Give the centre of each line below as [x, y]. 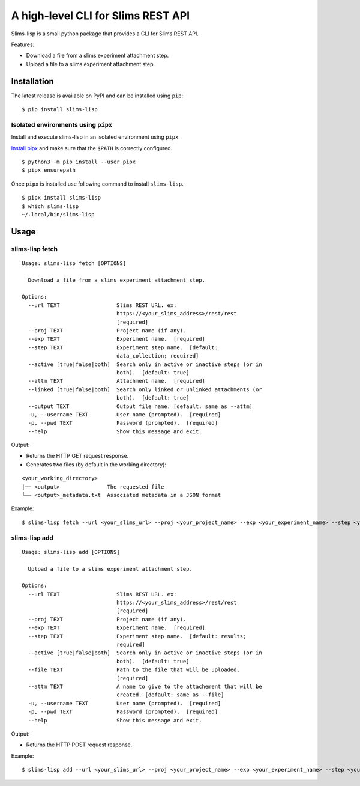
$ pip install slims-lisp [60, 109]
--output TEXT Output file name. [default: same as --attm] [140, 406]
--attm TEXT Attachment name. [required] [116, 381]
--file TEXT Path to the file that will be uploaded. [134, 670]
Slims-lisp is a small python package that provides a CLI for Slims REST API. [105, 34]
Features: [23, 44]
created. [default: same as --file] [170, 695]
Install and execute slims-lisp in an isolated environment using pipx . [95, 137]
